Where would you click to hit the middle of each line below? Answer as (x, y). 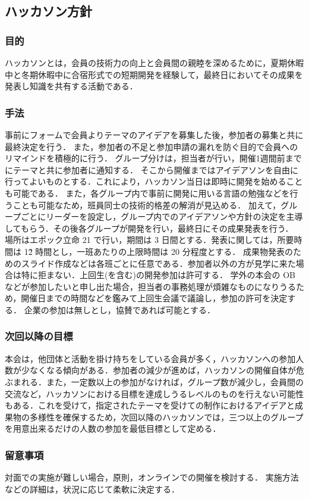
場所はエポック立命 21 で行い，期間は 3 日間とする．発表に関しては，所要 (149, 240)
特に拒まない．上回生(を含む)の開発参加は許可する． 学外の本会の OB (158, 275)
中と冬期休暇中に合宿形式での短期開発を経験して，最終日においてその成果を (154, 74)
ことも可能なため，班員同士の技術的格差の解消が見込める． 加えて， (147, 205)
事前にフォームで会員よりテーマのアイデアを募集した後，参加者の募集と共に (154, 135)
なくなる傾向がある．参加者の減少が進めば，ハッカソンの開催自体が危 (167, 370)
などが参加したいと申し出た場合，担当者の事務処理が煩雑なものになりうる (150, 286)
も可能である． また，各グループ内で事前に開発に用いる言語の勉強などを (147, 193)
